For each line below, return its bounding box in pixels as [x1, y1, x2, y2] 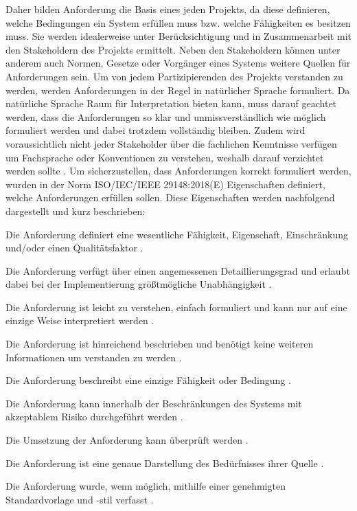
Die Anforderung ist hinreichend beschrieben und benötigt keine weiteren [5, 337, 314, 351]
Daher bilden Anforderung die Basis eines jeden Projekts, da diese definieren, [5, 2, 330, 16]
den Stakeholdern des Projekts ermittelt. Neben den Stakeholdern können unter [5, 42, 341, 56]
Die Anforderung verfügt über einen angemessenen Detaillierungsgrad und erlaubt [5, 263, 350, 277]
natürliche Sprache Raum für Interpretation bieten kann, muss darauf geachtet [5, 96, 337, 111]
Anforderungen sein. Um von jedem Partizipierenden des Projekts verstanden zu [5, 69, 343, 83]
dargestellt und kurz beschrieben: [5, 203, 146, 218]
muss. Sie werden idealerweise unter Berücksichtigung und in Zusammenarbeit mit [5, 29, 352, 43]
